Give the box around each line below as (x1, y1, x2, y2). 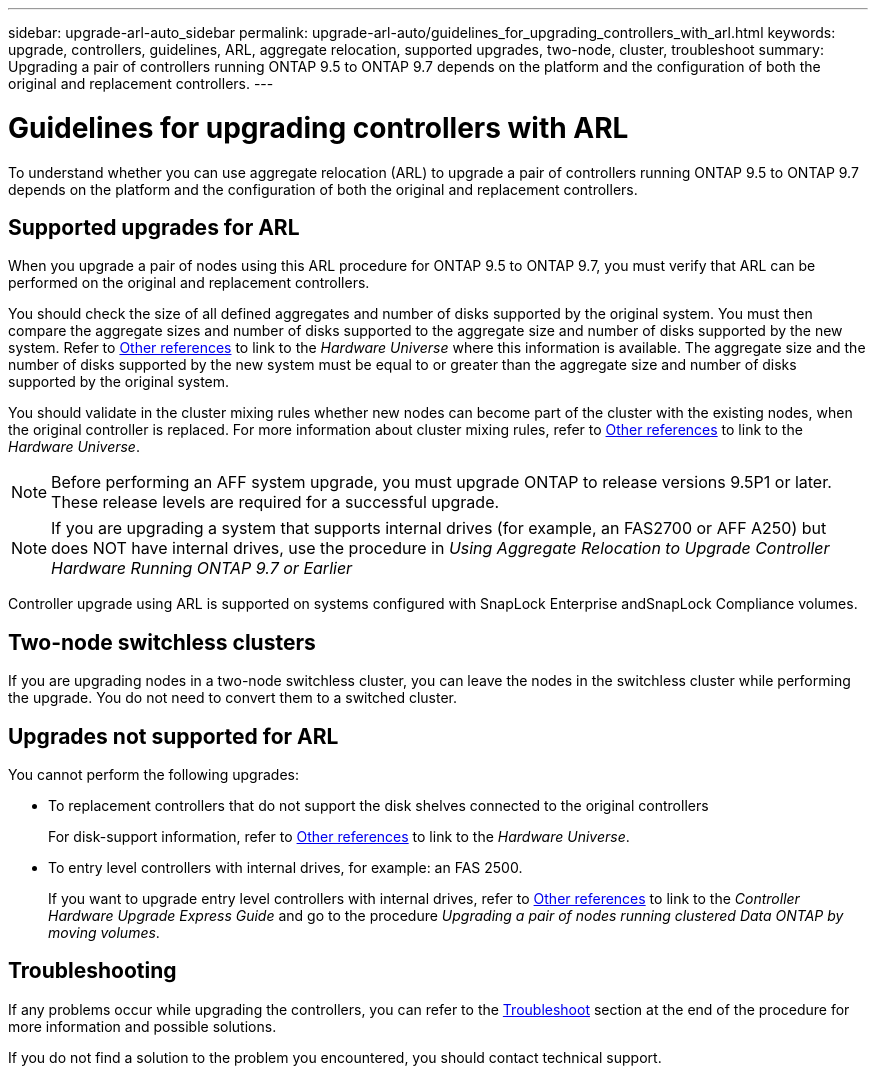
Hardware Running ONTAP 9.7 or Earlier (51, 558, 353, 579)
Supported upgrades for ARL (8, 214, 300, 240)
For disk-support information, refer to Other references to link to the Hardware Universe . (48, 828, 630, 846)
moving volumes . (48, 924, 160, 942)
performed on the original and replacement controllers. (8, 274, 370, 292)
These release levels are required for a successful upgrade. (51, 492, 500, 513)
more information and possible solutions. (8, 1017, 277, 1035)
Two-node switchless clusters (8, 629, 316, 655)
